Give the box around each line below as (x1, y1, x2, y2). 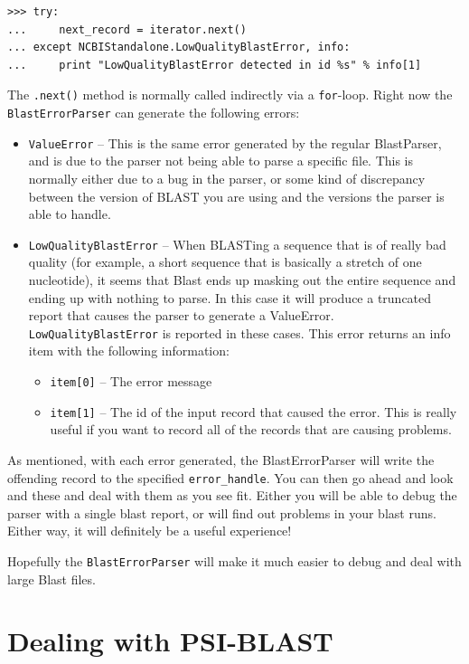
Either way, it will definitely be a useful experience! (7, 521, 292, 540)
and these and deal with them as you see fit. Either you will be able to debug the (7, 486, 457, 505)
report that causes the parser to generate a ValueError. (28, 306, 334, 325)
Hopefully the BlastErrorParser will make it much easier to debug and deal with (7, 551, 462, 570)
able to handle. (28, 204, 111, 223)
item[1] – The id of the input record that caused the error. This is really (50, 402, 457, 421)
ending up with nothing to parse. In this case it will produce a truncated (28, 288, 432, 307)
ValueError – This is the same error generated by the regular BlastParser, (28, 133, 442, 152)
